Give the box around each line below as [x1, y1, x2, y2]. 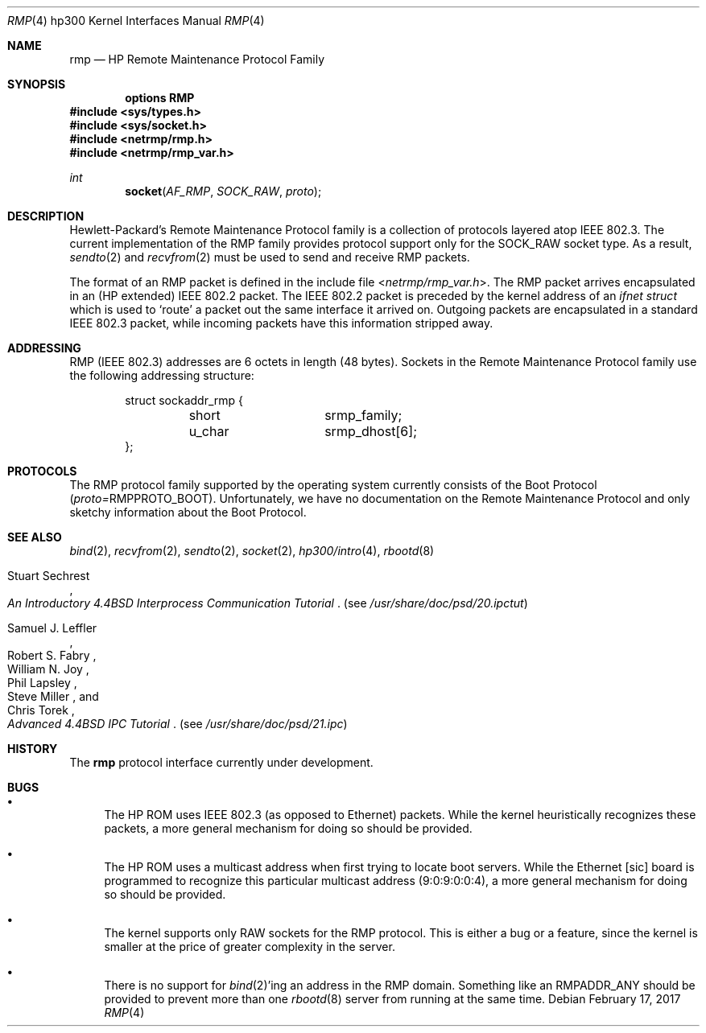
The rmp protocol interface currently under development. [69, 755, 374, 769]
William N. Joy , [7, 662, 89, 676]
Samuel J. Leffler [7, 621, 97, 635]
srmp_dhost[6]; [324, 423, 417, 439]
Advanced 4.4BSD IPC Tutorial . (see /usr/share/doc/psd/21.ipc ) [7, 717, 348, 731]
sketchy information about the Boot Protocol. [69, 505, 307, 519]
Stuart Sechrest [7, 569, 90, 582]
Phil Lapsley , [7, 676, 77, 689]
